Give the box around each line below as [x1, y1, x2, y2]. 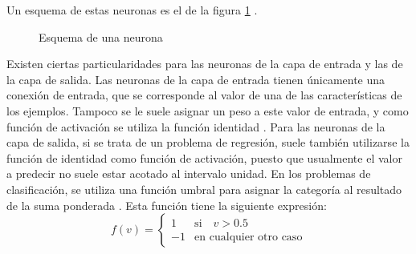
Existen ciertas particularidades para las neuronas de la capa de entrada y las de [6, 55, 403, 72]
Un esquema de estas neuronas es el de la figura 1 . [6, 2, 258, 18]
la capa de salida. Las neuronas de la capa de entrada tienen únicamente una [6, 71, 385, 87]
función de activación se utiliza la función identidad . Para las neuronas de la [6, 118, 385, 135]
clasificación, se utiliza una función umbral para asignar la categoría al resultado [6, 180, 402, 197]
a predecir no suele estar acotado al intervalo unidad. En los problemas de [6, 165, 371, 182]
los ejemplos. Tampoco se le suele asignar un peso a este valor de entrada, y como [6, 102, 409, 119]
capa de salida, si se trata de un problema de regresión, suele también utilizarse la [6, 134, 410, 151]
